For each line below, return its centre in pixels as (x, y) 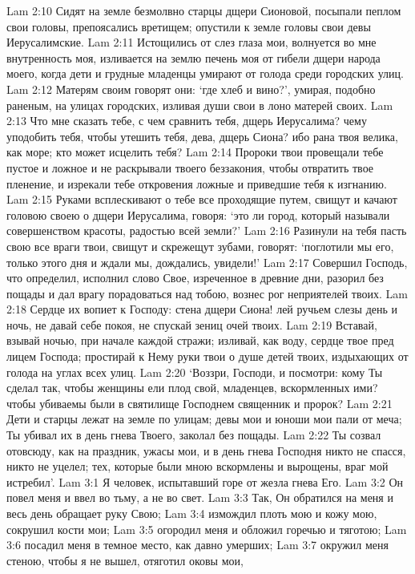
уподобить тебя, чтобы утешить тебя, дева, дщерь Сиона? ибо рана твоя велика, (202, 136)
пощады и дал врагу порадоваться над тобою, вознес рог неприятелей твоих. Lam (207, 293)
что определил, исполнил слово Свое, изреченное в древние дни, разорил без (195, 278)
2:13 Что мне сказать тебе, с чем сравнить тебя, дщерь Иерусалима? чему (187, 121)
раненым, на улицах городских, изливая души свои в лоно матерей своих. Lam (200, 105)
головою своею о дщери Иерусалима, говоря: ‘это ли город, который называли (198, 214)
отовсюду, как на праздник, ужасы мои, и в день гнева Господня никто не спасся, (206, 450)
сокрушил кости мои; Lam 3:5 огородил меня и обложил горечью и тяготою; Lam (207, 529)
